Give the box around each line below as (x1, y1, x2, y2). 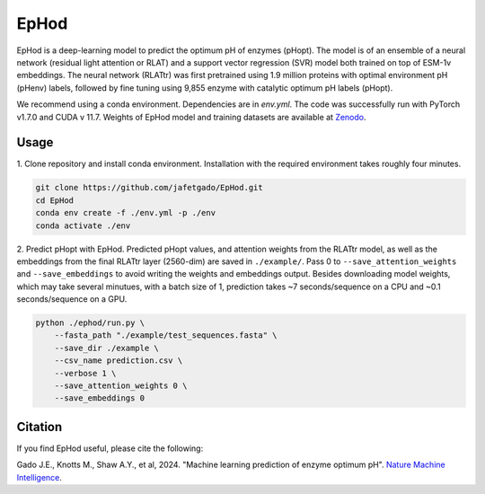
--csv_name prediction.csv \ (54, 356, 183, 366)
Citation (16, 419, 63, 435)
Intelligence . (16, 472, 63, 482)
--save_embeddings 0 (54, 393, 145, 403)
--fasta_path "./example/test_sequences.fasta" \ (54, 331, 278, 340)
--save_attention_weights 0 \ (54, 381, 188, 391)
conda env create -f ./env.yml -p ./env (35, 207, 216, 218)
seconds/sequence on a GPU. (16, 294, 128, 304)
